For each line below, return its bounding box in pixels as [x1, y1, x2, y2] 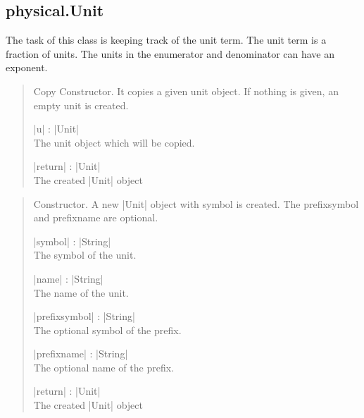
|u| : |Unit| [33, 121, 79, 136]
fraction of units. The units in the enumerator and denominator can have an [6, 46, 335, 61]
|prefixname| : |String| [33, 346, 128, 361]
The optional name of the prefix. [33, 359, 174, 374]
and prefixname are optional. [33, 210, 158, 225]
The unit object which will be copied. [33, 135, 195, 149]
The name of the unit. [33, 285, 129, 300]
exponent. [6, 60, 48, 75]
